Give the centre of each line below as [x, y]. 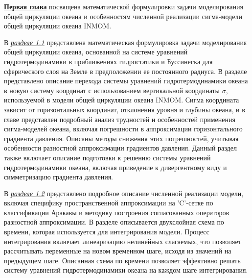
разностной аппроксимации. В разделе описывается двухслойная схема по [114, 222]
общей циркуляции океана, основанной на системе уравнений [96, 52]
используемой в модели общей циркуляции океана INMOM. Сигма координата [122, 100]
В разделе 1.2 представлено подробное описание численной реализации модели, [124, 193]
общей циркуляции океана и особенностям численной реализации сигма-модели [123, 16]
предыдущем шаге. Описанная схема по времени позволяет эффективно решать [122, 260]
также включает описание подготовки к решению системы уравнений [107, 157]
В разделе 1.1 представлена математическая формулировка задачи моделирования [126, 42]
